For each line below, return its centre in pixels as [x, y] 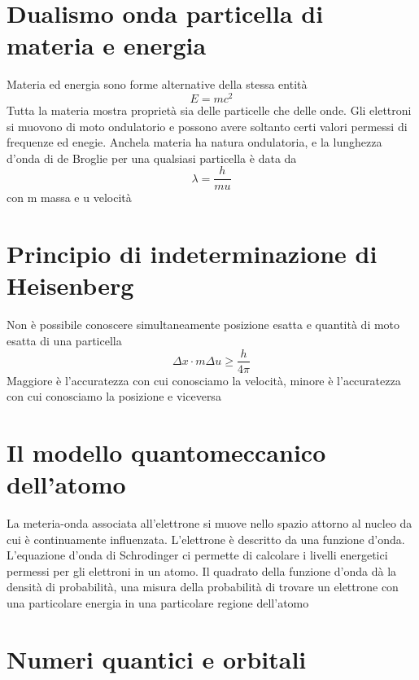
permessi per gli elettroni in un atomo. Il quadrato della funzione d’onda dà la [202, 570]
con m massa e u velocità [69, 197]
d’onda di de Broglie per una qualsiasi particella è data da [152, 158]
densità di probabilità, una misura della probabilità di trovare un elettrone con [203, 587]
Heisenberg [70, 285]
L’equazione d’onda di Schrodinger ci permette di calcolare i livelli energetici [197, 555]
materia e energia [107, 45]
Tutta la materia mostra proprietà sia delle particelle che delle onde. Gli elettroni [209, 110]
